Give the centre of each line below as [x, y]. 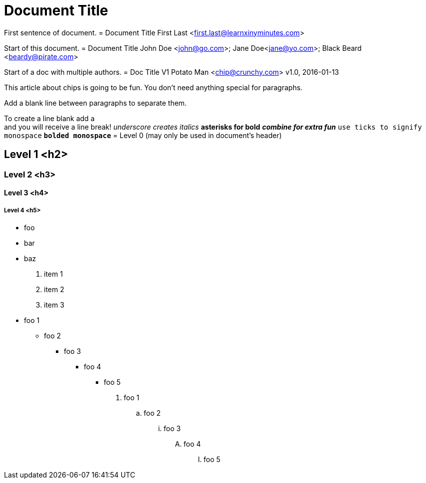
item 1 [53, 274]
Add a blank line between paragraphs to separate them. [96, 103]
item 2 [54, 289]
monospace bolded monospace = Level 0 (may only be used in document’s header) [143, 135]
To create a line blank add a [49, 118]
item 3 [54, 305]
